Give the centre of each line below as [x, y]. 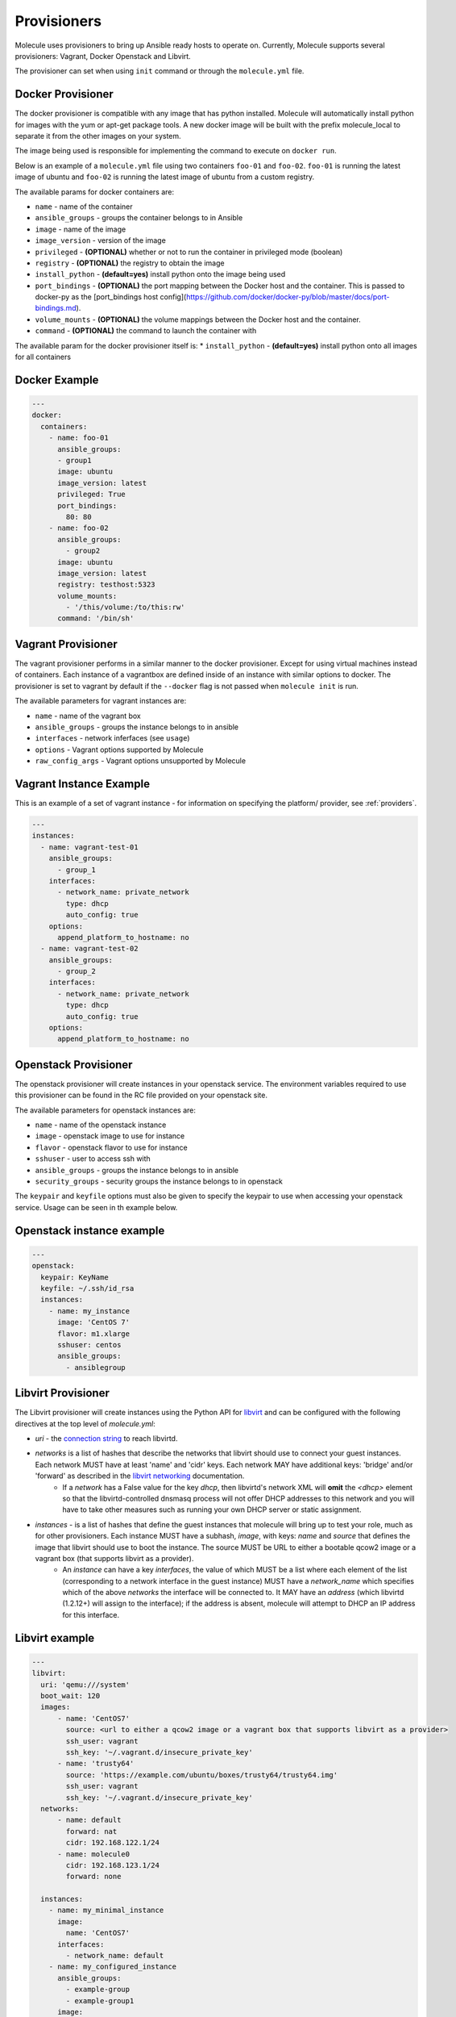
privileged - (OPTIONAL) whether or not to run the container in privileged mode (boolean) [189, 252]
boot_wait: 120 [70, 1696]
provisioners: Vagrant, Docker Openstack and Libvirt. [103, 56]
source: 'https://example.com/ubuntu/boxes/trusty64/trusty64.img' [202, 1775]
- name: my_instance [89, 1311]
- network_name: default [115, 1956]
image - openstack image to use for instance [110, 1136]
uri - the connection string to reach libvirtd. [106, 1439]
